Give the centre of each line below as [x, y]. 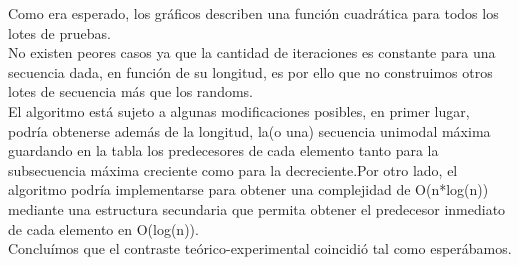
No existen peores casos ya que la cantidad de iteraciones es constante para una [252, 52]
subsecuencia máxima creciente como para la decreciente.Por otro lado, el [233, 169]
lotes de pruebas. [59, 32]
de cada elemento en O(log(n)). [103, 228]
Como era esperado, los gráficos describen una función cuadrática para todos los [253, 13]
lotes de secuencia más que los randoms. [130, 91]
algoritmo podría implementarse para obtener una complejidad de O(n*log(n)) [248, 189]
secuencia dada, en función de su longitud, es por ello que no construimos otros [250, 71]
